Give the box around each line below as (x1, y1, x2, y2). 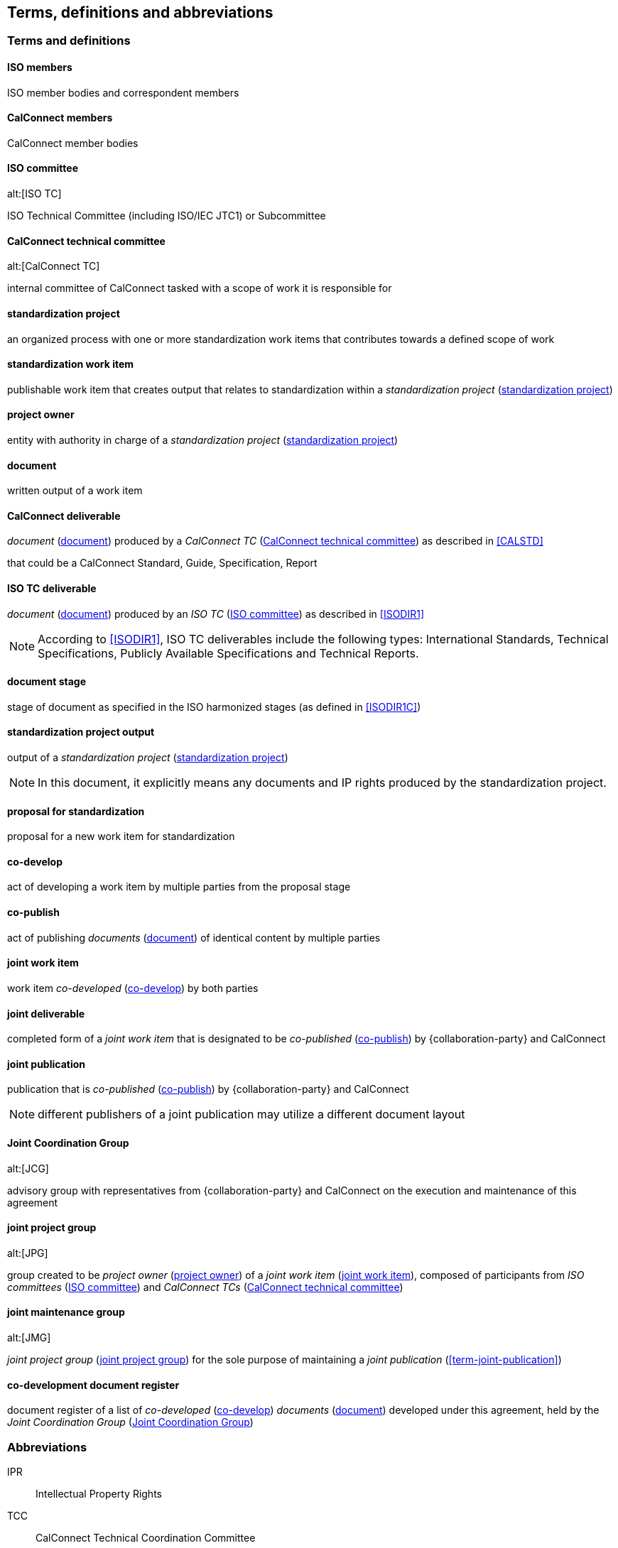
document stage (7, 675, 86, 688)
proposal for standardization (7, 805, 145, 817)
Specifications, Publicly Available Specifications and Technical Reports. (38, 645, 419, 660)
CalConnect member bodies (7, 136, 139, 149)
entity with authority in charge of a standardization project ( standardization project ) (7, 433, 399, 446)
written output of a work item (7, 484, 143, 497)
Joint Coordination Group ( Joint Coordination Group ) (7, 1416, 254, 1429)
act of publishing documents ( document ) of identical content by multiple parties (7, 931, 381, 944)
